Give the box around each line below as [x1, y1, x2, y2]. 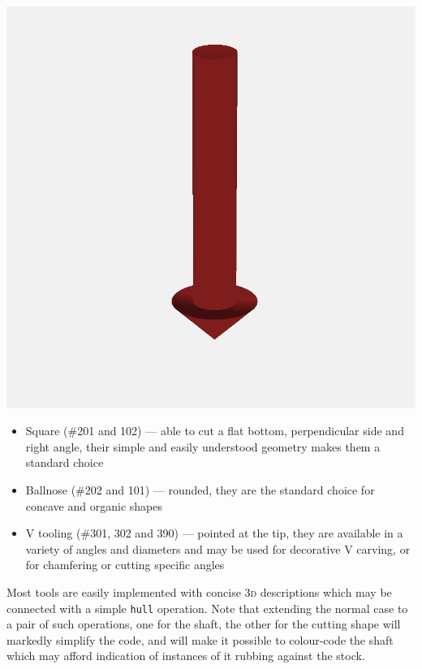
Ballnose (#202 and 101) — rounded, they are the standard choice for [25, 481, 375, 499]
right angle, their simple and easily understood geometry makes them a [25, 438, 381, 455]
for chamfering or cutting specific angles [25, 556, 225, 573]
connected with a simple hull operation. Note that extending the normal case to [6, 599, 408, 616]
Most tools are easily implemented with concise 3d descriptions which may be [6, 584, 392, 601]
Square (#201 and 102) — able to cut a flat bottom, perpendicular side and [25, 422, 404, 439]
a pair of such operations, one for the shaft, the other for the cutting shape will [6, 615, 401, 632]
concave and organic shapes [25, 497, 162, 514]
